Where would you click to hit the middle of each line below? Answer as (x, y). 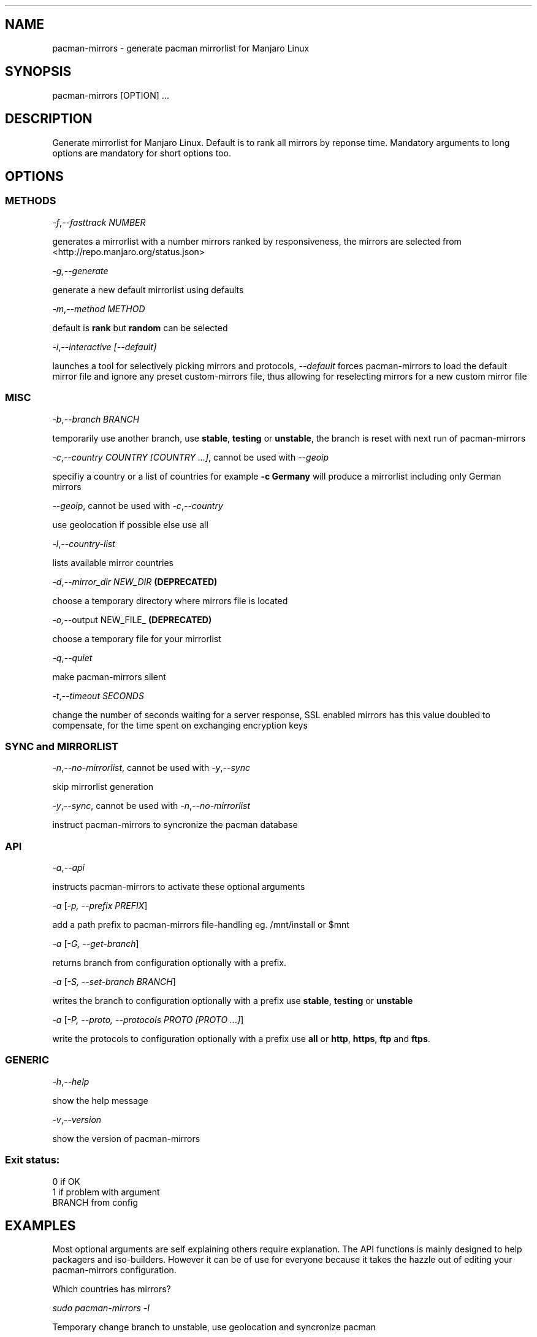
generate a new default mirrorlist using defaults (148, 289)
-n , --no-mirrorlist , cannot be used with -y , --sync (151, 768)
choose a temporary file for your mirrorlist (137, 638)
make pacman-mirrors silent (109, 676)
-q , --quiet (72, 657)
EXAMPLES (40, 1225)
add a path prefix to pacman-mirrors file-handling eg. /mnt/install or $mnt (201, 925)
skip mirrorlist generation (103, 787)
